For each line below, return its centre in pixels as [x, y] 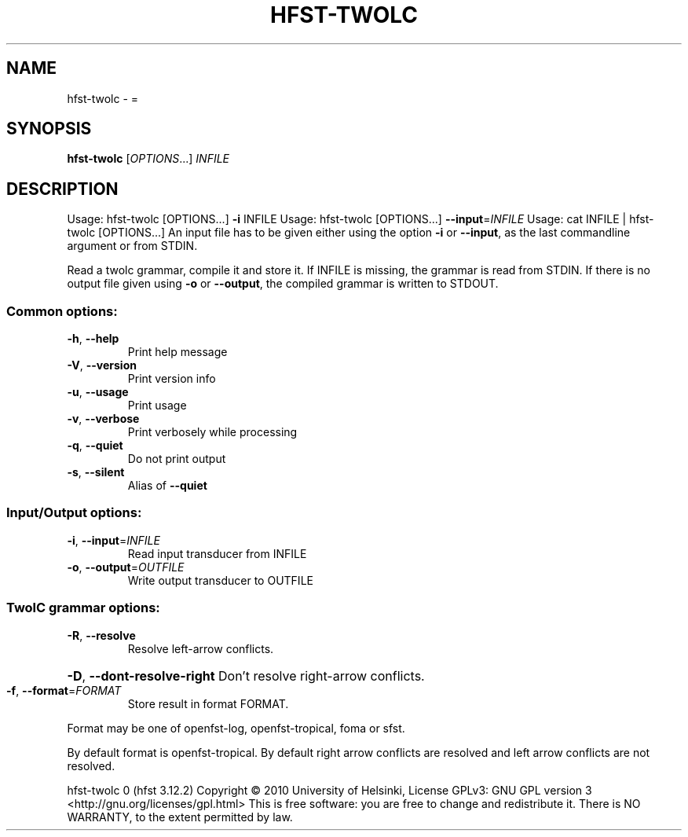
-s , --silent [96, 472]
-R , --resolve [101, 635]
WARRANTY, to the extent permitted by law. [180, 817]
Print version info [172, 379]
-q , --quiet [95, 446]
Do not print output [177, 459]
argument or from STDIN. [132, 246]
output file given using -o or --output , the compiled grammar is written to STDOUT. [283, 284]
